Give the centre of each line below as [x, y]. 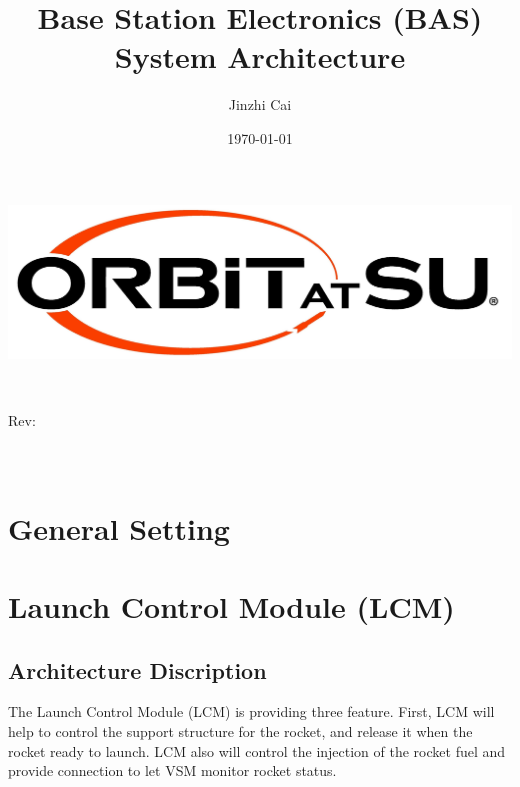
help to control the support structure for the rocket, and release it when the [240, 731]
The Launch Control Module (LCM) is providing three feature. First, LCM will [251, 711]
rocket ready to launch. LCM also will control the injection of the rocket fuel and [257, 750]
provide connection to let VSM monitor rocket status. [172, 770]
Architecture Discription [137, 669]
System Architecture [260, 56]
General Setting [119, 527]
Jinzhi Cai [260, 104]
